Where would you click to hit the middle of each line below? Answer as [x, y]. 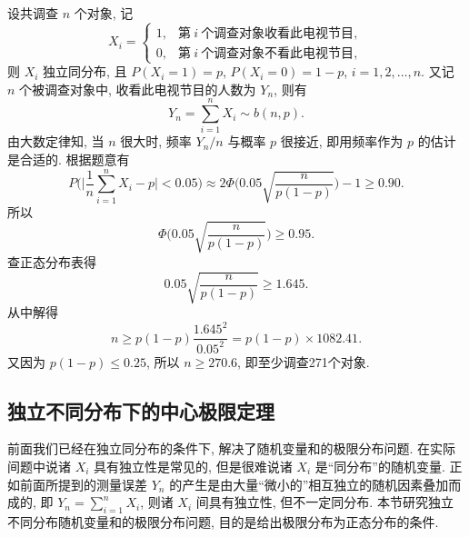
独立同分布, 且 [85, 71]
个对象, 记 [104, 13]
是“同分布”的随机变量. [380, 466]
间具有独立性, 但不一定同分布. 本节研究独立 [324, 502]
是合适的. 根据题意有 [69, 159]
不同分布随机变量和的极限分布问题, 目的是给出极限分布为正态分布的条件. [223, 521]
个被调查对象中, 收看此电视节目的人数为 [138, 89]
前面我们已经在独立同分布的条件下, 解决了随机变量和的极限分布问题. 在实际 [232, 448]
